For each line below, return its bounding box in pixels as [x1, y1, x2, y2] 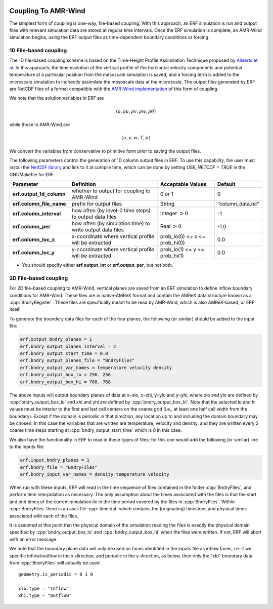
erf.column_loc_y [12, 249, 55, 256]
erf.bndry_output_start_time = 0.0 [20, 350, 108, 356]
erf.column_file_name [12, 200, 66, 208]
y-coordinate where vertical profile [71, 246, 154, 253]
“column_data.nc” [217, 200, 260, 208]
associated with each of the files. [9, 513, 78, 519]
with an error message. [9, 536, 58, 542]
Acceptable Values [160, 181, 207, 188]
